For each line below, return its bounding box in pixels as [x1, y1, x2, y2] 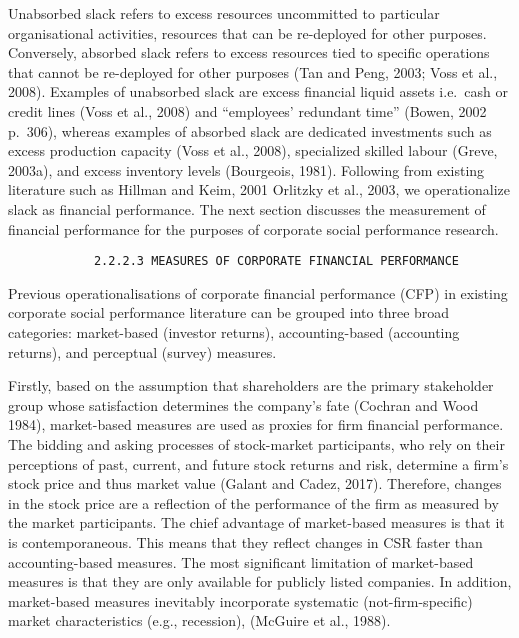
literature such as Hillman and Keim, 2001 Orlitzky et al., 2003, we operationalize [8, 179, 510, 200]
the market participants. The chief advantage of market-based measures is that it [8, 512, 505, 533]
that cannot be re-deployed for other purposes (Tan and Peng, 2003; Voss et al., [8, 61, 498, 82]
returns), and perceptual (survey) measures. [8, 341, 277, 362]
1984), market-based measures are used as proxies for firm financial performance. [8, 414, 504, 435]
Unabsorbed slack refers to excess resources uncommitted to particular [8, 3, 440, 23]
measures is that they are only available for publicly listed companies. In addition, [8, 571, 512, 592]
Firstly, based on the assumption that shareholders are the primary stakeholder [8, 375, 494, 396]
